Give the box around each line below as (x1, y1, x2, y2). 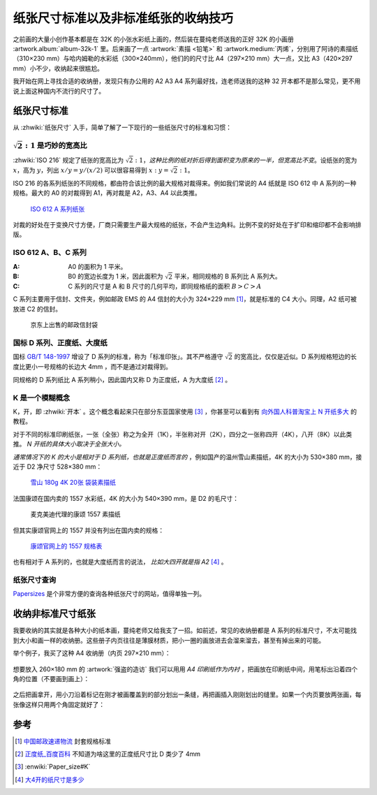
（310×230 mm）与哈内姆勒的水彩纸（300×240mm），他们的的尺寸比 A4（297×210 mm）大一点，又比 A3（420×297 (13, 54, 353, 63)
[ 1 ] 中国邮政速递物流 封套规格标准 (15, 737, 112, 745)
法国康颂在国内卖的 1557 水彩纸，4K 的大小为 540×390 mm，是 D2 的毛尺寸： (13, 494, 239, 502)
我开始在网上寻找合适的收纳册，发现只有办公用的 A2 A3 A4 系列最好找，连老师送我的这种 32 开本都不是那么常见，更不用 (13, 77, 361, 85)
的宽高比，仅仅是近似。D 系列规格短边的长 (234, 353, 357, 361)
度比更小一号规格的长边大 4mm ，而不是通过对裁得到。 (13, 363, 172, 371)
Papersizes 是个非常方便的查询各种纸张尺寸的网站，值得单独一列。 (13, 590, 206, 598)
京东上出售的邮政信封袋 (30, 321, 98, 329)
